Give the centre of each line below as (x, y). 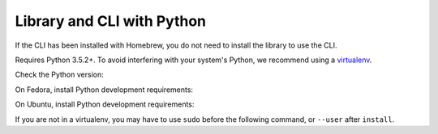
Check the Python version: (60, 75)
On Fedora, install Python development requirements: (104, 90)
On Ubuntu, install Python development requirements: (105, 104)
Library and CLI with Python (111, 21)
